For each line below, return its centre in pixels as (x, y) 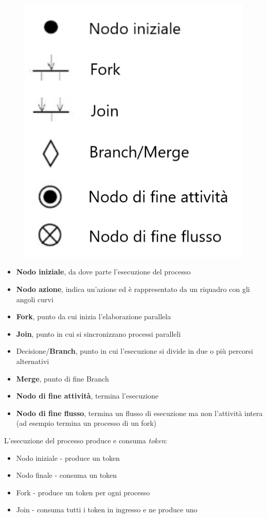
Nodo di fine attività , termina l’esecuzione (87, 396)
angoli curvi (35, 299)
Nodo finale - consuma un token (67, 475)
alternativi (33, 361)
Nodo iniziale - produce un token (68, 457)
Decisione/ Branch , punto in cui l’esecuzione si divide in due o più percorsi (135, 351)
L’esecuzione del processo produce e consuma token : (86, 440)
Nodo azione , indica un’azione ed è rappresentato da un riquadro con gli (133, 289)
